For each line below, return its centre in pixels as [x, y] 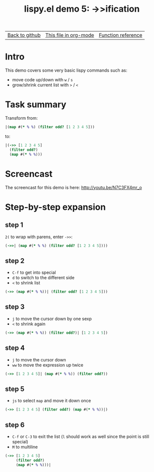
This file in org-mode [70, 35]
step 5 [15, 389]
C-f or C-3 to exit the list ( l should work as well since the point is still [81, 436]
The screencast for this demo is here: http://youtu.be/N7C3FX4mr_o [74, 187]
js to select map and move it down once [51, 401]
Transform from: [21, 118]
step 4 [15, 348]
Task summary [36, 104]
